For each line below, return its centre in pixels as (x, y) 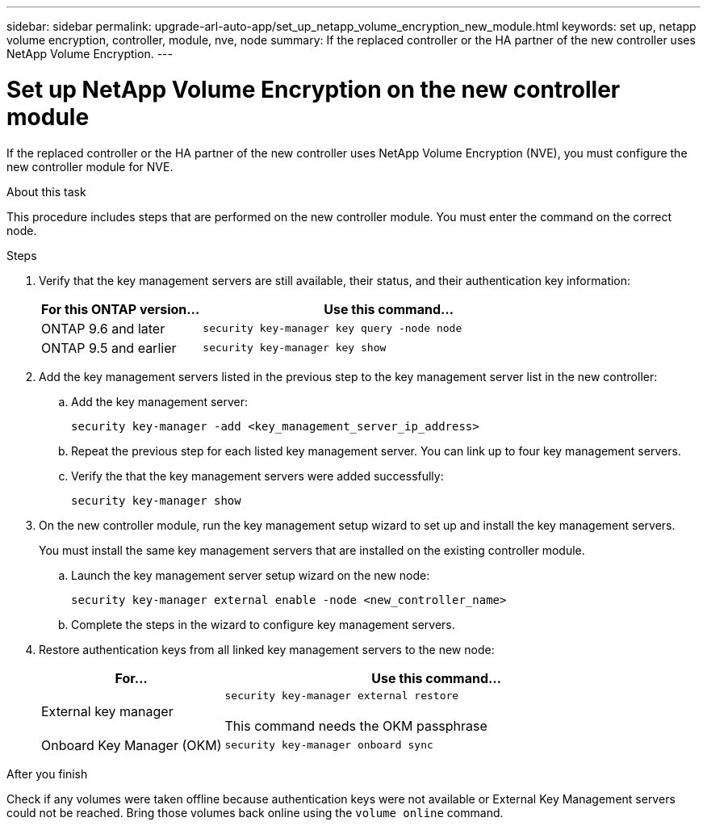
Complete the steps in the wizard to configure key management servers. (263, 624)
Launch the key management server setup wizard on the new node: (251, 575)
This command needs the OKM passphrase (356, 725)
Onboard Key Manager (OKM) (132, 745)
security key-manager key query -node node (333, 328)
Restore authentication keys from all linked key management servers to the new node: (267, 649)
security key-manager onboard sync (329, 745)
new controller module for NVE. (90, 166)
